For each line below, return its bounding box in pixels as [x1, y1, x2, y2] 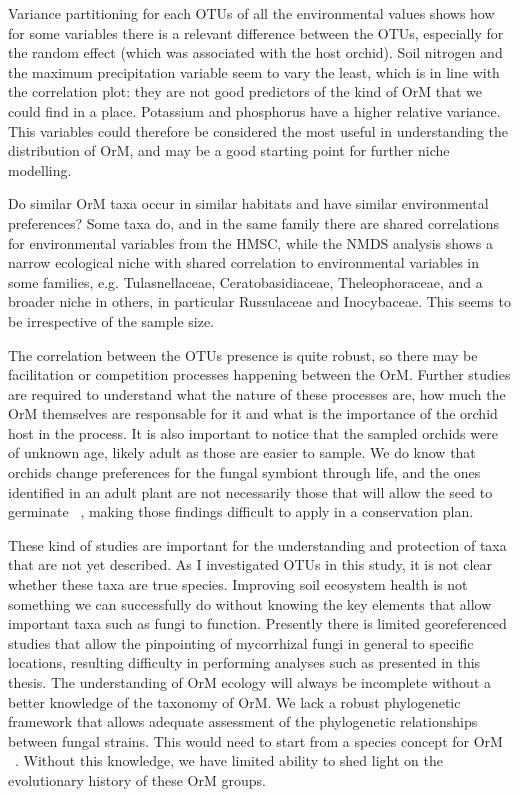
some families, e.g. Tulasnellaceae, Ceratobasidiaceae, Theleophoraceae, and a [8, 271, 483, 292]
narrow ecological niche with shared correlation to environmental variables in [8, 252, 479, 273]
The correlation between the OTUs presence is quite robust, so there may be [8, 344, 478, 365]
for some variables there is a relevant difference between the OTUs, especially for [8, 22, 504, 43]
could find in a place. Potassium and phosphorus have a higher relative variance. [8, 100, 501, 121]
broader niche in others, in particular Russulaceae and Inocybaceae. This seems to [8, 291, 511, 312]
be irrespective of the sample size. [8, 310, 214, 331]
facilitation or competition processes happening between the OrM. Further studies [8, 364, 511, 385]
